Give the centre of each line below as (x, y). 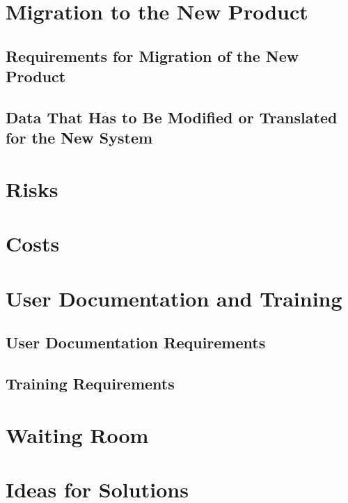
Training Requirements (90, 384)
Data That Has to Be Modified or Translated (172, 117)
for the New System (79, 138)
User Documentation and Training (174, 298)
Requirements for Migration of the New (152, 55)
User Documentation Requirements (136, 342)
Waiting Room (77, 434)
